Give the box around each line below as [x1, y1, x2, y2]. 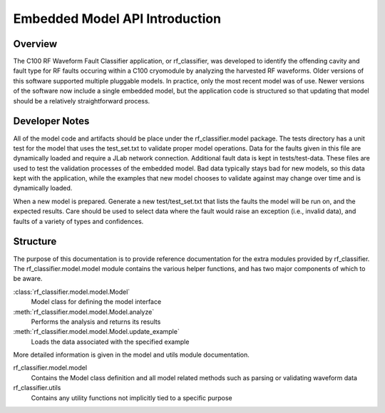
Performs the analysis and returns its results [31, 317, 161, 326]
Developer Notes [13, 115, 90, 128]
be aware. [13, 275, 43, 283]
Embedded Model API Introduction [13, 11, 221, 26]
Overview [13, 38, 58, 50]
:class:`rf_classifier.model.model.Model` [13, 287, 130, 296]
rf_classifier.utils [13, 384, 61, 392]
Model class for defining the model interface [31, 297, 162, 306]
